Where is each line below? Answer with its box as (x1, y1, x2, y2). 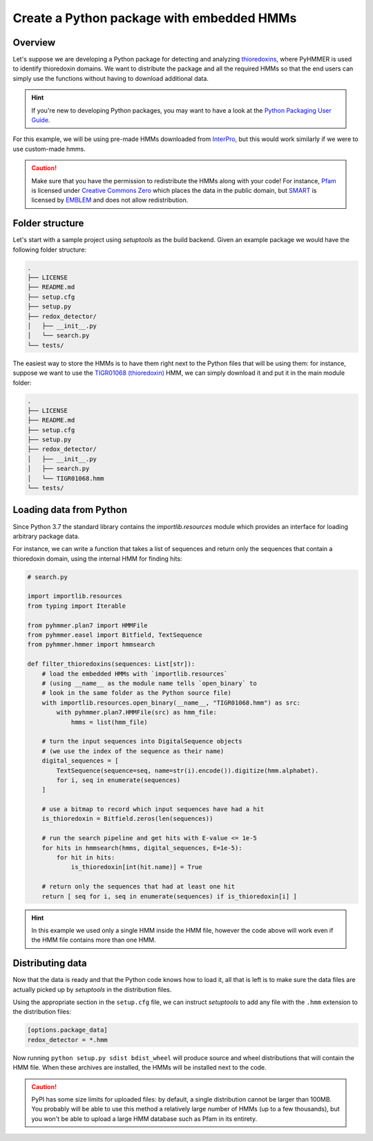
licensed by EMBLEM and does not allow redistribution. (31, 196, 189, 204)
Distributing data (12, 958, 88, 970)
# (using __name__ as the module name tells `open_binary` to (41, 679, 257, 687)
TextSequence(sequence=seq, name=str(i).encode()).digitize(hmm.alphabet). (56, 766, 319, 774)
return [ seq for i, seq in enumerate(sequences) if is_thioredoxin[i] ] (41, 892, 297, 900)
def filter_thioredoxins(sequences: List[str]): (27, 660, 195, 668)
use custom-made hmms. (12, 145, 86, 153)
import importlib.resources (27, 592, 122, 600)
